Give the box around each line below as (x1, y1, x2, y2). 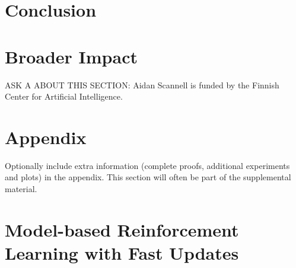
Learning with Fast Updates (5, 240, 239, 264)
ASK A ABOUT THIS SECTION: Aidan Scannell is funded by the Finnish (5, 78, 279, 91)
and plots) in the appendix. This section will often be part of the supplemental (5, 171, 291, 183)
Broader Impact (5, 44, 138, 68)
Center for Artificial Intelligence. (5, 90, 123, 103)
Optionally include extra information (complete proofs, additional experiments (5, 159, 290, 171)
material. (5, 183, 37, 194)
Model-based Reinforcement (5, 217, 239, 241)
